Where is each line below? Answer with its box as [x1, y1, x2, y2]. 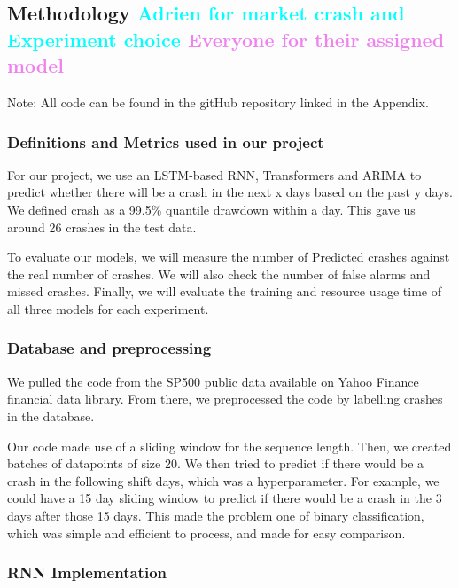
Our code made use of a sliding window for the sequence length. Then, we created [7, 436, 452, 455]
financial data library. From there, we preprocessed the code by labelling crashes [7, 389, 443, 408]
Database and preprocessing [7, 337, 212, 359]
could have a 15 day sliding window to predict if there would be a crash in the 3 [7, 489, 442, 507]
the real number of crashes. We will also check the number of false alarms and [7, 264, 431, 283]
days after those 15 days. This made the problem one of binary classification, [7, 506, 424, 524]
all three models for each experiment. [7, 299, 209, 318]
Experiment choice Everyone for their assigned [7, 25, 445, 52]
